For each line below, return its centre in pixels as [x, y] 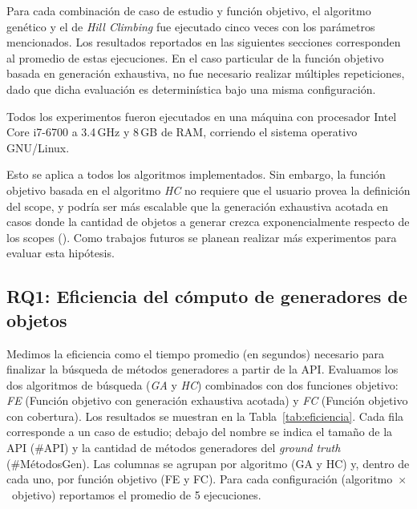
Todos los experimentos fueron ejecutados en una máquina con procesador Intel [202, 116]
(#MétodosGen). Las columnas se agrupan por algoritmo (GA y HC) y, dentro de [208, 463]
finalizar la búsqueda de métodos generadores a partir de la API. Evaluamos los [202, 369]
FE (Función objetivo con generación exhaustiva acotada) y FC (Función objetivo [207, 400]
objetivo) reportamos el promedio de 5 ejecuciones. [136, 494]
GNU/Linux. [38, 147]
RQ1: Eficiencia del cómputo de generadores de [207, 296]
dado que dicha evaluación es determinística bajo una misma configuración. [191, 89]
